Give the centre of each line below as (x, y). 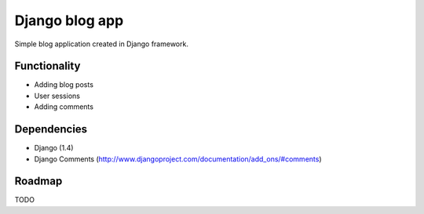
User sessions (57, 96)
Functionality (48, 66)
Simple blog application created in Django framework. (101, 44)
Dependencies (51, 129)
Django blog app (69, 20)
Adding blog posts (64, 85)
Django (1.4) (54, 148)
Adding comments (64, 107)
